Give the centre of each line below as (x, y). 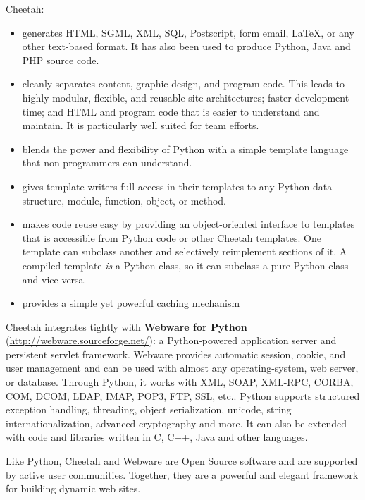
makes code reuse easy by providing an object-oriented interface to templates (188, 224)
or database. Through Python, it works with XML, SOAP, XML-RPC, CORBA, (180, 382)
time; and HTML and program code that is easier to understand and (171, 111)
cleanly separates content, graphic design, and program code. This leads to (183, 84)
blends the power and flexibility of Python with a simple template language (185, 148)
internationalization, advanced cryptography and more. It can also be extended (177, 423)
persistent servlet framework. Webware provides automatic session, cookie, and (176, 354)
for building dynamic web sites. (73, 488)
